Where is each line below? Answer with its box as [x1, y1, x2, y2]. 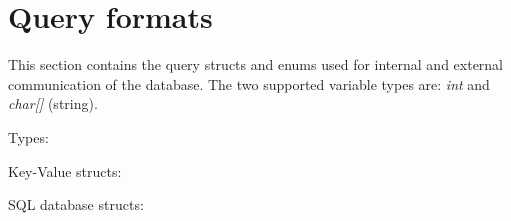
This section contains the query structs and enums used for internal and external [8, 54, 504, 75]
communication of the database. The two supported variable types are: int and [8, 73, 490, 94]
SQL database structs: [8, 194, 144, 215]
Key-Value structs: [8, 160, 122, 181]
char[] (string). [8, 93, 98, 114]
